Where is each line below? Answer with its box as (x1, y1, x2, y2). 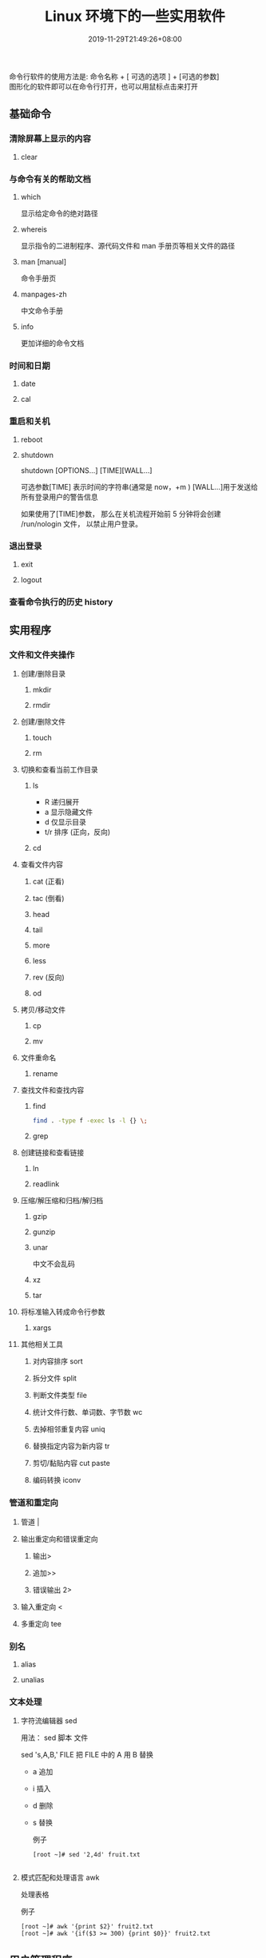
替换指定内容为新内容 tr (32, 1441, 110, 1451)
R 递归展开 (44, 797, 80, 807)
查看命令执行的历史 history (9, 596, 113, 607)
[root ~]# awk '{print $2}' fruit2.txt (20, 1923, 154, 1931)
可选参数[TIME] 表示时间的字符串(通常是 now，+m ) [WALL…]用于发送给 (20, 482, 259, 491)
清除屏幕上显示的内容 (9, 133, 91, 145)
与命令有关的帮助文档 (9, 173, 91, 185)
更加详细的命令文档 (20, 338, 85, 348)
